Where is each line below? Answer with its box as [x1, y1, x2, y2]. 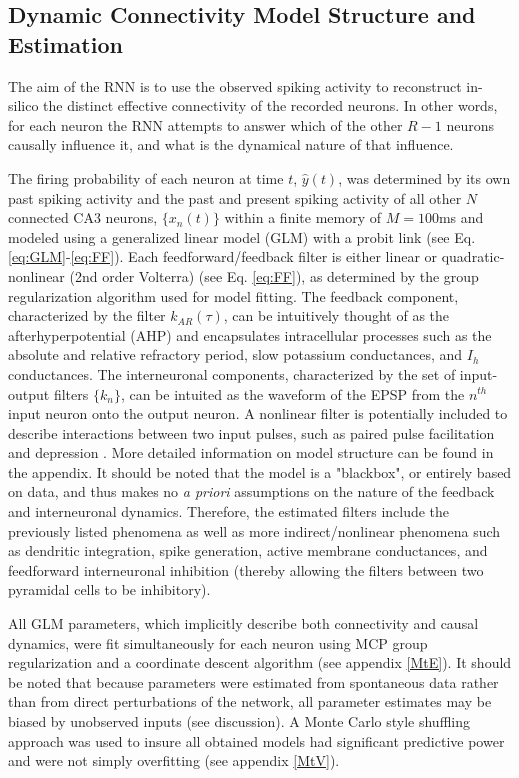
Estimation [8, 28, 123, 59]
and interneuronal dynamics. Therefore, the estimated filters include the [8, 501, 450, 522]
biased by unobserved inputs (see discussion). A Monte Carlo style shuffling [8, 711, 470, 731]
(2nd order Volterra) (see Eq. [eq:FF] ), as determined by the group [69, 265, 479, 286]
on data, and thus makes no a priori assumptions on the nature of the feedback [8, 481, 495, 502]
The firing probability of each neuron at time [8, 167, 284, 188]
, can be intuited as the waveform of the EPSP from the [120, 383, 465, 404]
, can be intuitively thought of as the [223, 305, 450, 326]
